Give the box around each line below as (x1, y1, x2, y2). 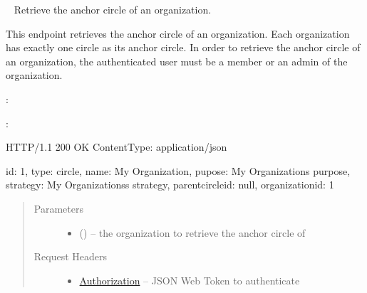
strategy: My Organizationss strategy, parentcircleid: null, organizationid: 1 (6, 177, 334, 192)
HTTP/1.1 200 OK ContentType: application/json (6, 139, 227, 154)
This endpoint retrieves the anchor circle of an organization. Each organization (6, 26, 350, 41)
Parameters (33, 201, 83, 215)
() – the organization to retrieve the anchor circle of (79, 225, 306, 240)
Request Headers (33, 249, 108, 264)
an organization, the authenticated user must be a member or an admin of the (6, 53, 348, 68)
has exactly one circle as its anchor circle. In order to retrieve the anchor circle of (6, 40, 361, 55)
